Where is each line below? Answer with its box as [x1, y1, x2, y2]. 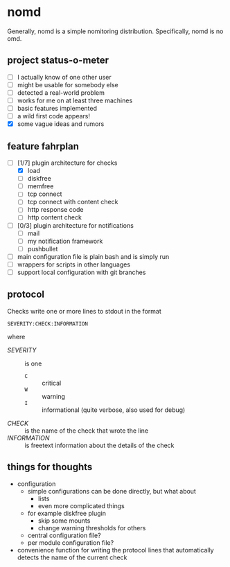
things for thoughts [7, 461, 93, 473]
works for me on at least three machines [17, 96, 133, 105]
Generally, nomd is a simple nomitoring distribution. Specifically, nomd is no [7, 27, 224, 35]
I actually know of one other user [17, 73, 112, 81]
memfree [27, 182, 54, 190]
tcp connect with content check [27, 198, 118, 206]
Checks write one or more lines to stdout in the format [7, 307, 161, 315]
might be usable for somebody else [17, 80, 119, 89]
